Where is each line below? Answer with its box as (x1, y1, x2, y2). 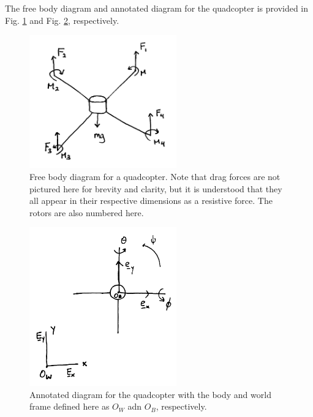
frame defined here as (29, 400, 110, 413)
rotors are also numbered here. (29, 206, 144, 219)
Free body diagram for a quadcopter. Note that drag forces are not (29, 170, 281, 183)
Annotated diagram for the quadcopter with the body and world (29, 388, 271, 400)
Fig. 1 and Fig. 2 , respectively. (5, 13, 119, 26)
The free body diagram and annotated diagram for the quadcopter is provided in (5, 2, 309, 14)
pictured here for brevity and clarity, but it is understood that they (29, 182, 282, 195)
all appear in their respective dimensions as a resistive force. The (29, 194, 273, 207)
